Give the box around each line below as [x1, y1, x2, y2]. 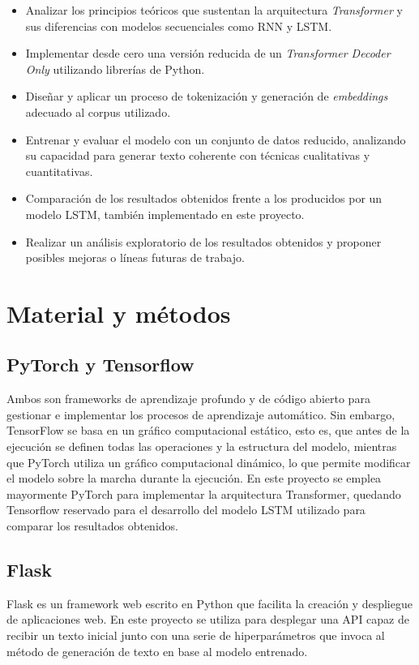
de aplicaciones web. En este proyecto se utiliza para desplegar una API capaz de [6, 611, 409, 628]
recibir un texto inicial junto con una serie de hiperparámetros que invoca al [6, 627, 385, 644]
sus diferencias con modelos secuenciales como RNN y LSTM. [25, 17, 332, 34]
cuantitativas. [25, 162, 93, 179]
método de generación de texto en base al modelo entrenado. [6, 642, 308, 659]
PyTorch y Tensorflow [6, 352, 195, 377]
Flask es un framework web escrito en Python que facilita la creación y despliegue [6, 594, 413, 611]
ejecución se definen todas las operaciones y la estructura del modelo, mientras [6, 438, 397, 455]
